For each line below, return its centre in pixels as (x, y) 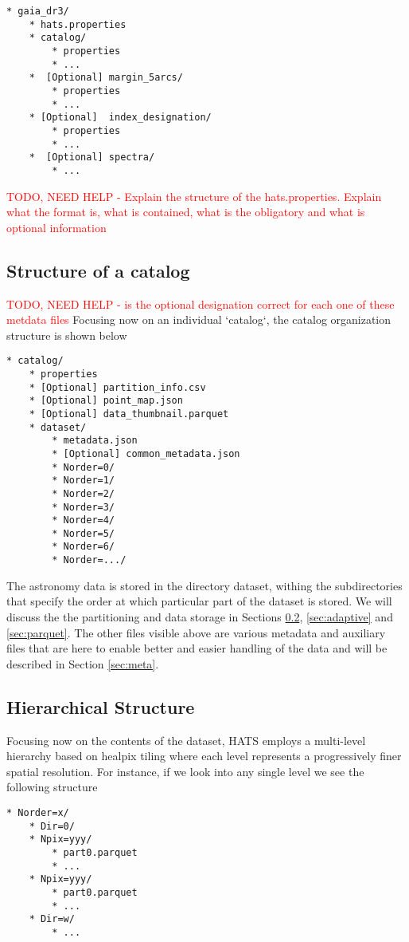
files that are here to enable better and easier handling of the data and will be (197, 648)
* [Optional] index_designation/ (120, 118)
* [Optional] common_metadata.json (146, 453)
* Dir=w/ (52, 919)
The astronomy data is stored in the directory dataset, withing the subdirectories (204, 585)
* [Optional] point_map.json (106, 401)
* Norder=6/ (84, 547)
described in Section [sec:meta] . (83, 663)
